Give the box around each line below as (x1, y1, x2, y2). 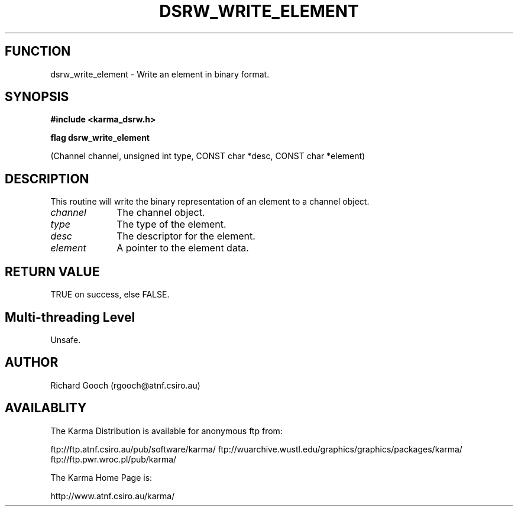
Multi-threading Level (5, 309, 135, 325)
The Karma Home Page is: (50, 472, 153, 483)
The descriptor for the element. (116, 230, 255, 242)
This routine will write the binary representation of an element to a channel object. (50, 196, 370, 207)
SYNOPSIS (5, 89, 69, 105)
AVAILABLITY (5, 400, 87, 416)
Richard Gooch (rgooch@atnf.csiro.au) (50, 380, 200, 390)
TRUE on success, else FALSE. (50, 289, 170, 300)
